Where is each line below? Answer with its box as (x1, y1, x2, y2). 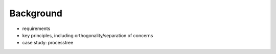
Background (9, 8, 62, 19)
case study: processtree (22, 40, 74, 46)
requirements (22, 25, 51, 32)
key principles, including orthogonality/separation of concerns (22, 32, 153, 38)
